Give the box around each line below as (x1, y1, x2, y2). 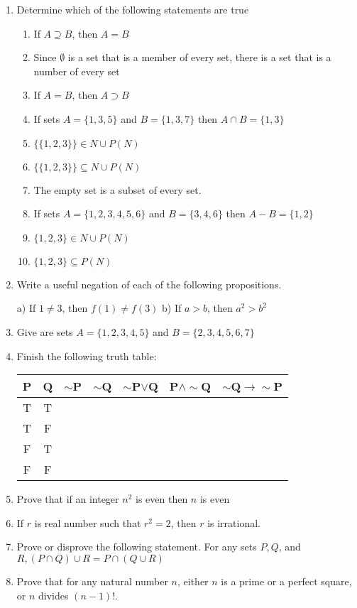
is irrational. (207, 515, 260, 530)
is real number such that (34, 515, 141, 530)
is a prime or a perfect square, (221, 573, 352, 588)
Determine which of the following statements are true (16, 2, 249, 16)
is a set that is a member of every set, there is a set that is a (67, 50, 331, 65)
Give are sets (16, 324, 73, 339)
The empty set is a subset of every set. (33, 182, 202, 197)
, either (177, 573, 209, 588)
